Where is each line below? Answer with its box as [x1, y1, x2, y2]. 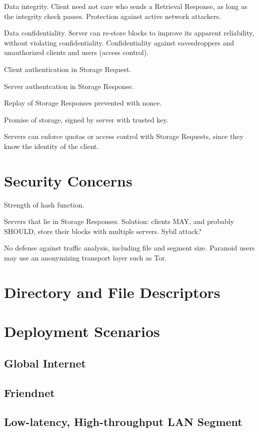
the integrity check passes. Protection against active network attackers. [4, 10, 221, 21]
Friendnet [4, 384, 55, 400]
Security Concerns [4, 170, 132, 190]
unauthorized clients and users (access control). [4, 47, 149, 57]
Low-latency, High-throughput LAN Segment [4, 414, 242, 429]
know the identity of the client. [4, 140, 99, 151]
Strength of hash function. [4, 199, 84, 209]
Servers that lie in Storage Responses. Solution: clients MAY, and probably [4, 216, 234, 226]
